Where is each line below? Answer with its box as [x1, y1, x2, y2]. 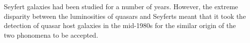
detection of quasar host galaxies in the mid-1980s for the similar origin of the [4, 20, 236, 30]
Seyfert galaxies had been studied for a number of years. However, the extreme [4, 1, 238, 11]
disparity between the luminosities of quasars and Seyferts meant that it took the [4, 11, 246, 21]
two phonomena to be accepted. [4, 29, 99, 40]
